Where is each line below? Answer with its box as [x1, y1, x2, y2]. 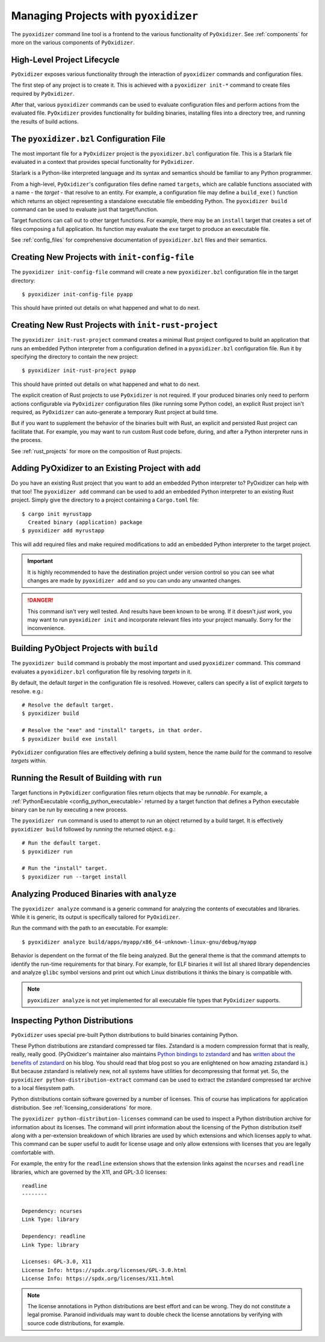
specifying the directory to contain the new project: [11, 353, 138, 360]
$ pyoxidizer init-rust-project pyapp [22, 367, 137, 374]
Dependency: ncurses [22, 1208, 82, 1215]
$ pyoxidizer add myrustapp [22, 528, 105, 534]
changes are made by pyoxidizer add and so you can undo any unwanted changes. [27, 576, 242, 584]
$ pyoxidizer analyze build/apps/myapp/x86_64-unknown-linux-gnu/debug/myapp [22, 938, 257, 945]
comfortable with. [11, 1148, 55, 1156]
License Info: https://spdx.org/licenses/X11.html [22, 1275, 175, 1282]
